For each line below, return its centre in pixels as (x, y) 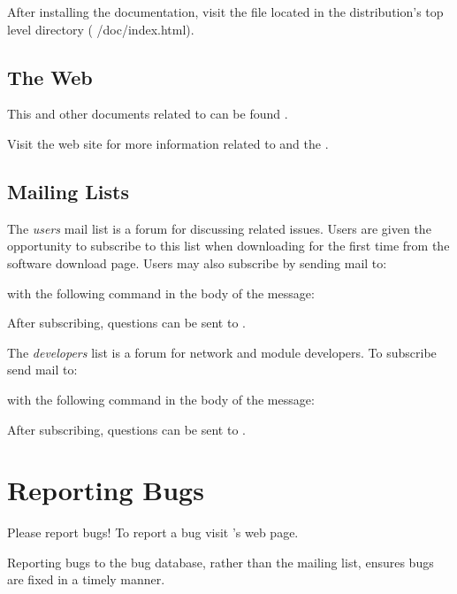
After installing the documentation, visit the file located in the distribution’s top (225, 12)
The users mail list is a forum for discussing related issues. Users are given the (219, 228)
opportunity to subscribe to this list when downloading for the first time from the (228, 246)
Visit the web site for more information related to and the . (168, 143)
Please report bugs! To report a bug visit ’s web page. (153, 532)
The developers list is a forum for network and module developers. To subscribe (222, 352)
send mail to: (42, 370)
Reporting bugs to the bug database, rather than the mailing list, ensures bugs (221, 562)
